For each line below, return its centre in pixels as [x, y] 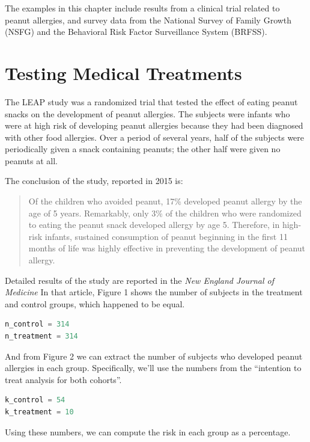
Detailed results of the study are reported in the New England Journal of [139, 280]
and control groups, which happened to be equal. [95, 303]
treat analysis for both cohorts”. [63, 379]
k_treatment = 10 [39, 412]
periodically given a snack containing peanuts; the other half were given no [143, 149]
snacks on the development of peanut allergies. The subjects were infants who [147, 113]
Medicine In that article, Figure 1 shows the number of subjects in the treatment [154, 292]
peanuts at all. [31, 160]
